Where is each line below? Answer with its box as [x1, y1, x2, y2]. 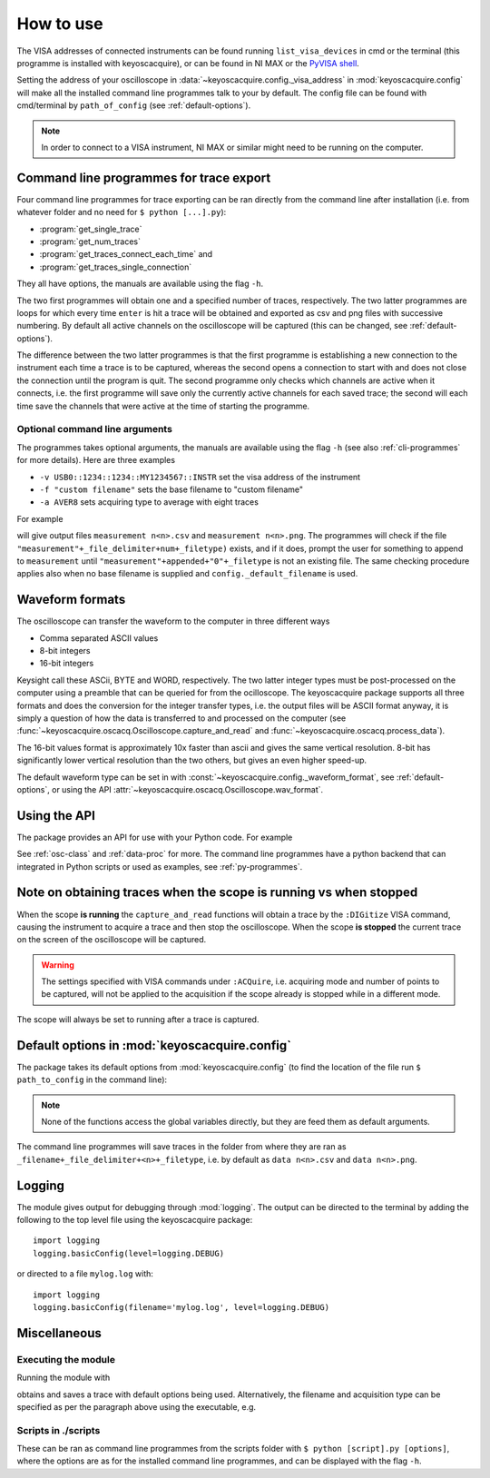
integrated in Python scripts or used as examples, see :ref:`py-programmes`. [16, 861, 303, 872]
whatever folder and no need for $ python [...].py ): [16, 207, 227, 218]
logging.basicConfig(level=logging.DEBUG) [33, 1248, 225, 1258]
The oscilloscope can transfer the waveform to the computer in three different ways [16, 616, 330, 626]
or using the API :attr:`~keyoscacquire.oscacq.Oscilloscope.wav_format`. [51, 783, 324, 794]
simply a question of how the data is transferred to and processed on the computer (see [16, 713, 347, 724]
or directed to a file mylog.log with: [16, 1268, 154, 1279]
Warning [41, 959, 74, 971]
